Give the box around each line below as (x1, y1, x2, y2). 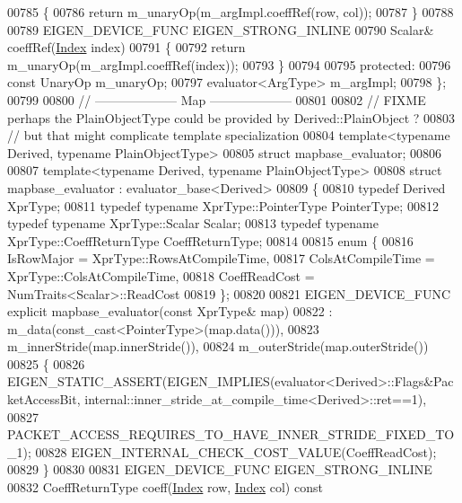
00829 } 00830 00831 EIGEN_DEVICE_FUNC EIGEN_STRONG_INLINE (7, 460, 432, 479)
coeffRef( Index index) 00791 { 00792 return (7, 38, 246, 57)
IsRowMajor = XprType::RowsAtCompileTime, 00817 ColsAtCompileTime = (7, 249, 435, 268)
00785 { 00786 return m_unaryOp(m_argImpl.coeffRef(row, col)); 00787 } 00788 (7, 3, 454, 21)
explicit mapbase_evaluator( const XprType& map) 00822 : (7, 302, 333, 321)
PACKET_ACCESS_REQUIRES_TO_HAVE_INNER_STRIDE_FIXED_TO (7, 425, 455, 444)
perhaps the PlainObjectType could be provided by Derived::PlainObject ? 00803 (7, 108, 456, 127)
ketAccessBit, (7, 390, 81, 409)
